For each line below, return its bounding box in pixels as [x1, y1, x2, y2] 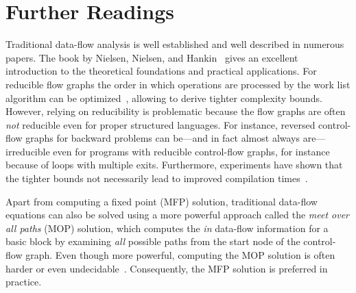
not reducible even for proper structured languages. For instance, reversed [5, 117, 316, 131]
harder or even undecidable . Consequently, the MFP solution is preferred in [5, 261, 328, 275]
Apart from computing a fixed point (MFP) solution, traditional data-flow [5, 194, 318, 208]
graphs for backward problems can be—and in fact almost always [25, 131, 300, 145]
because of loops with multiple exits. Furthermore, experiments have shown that [5, 157, 343, 172]
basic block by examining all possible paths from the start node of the [5, 234, 300, 249]
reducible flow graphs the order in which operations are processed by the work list [5, 77, 351, 91]
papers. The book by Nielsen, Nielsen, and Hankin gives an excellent [5, 50, 298, 64]
